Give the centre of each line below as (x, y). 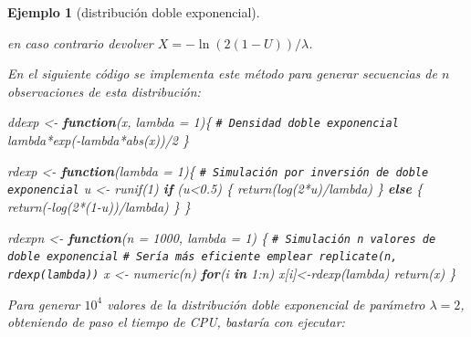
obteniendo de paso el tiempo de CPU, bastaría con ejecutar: (176, 322)
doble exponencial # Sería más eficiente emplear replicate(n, (203, 257)
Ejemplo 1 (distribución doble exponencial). (134, 12)
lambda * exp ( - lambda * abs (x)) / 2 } (98, 140)
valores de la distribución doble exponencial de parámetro (266, 304)
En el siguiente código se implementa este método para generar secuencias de (222, 74)
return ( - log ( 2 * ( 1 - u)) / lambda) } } (99, 206)
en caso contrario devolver (80, 42)
